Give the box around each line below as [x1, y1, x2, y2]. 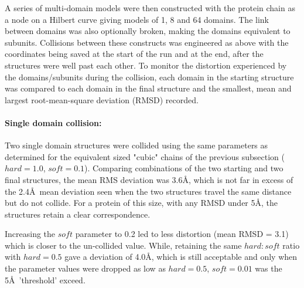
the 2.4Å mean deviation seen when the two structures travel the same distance [5, 185, 292, 197]
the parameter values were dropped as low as [5, 262, 166, 275]
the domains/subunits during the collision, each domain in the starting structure [5, 70, 294, 83]
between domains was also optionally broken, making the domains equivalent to [5, 25, 291, 37]
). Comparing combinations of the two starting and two [84, 162, 283, 174]
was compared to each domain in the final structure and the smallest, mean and [5, 82, 292, 94]
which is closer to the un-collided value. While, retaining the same [5, 239, 242, 251]
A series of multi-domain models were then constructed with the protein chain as [5, 2, 295, 13]
